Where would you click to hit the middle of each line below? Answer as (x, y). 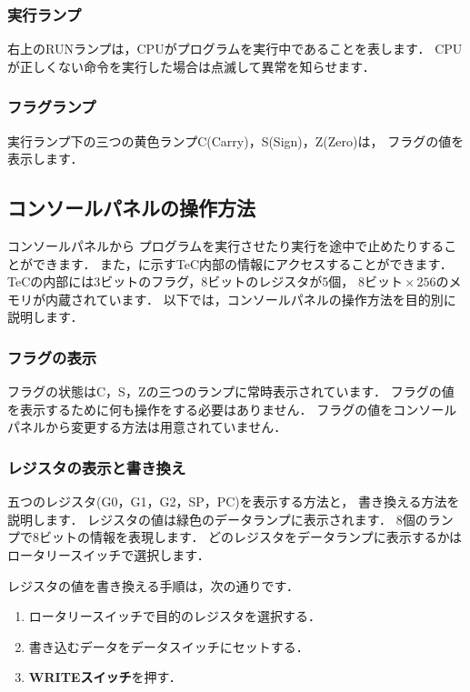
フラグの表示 (52, 357)
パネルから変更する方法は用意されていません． (147, 427)
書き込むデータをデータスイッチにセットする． (169, 646)
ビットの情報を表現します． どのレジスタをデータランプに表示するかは (250, 537)
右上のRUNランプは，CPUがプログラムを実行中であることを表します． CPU (235, 49)
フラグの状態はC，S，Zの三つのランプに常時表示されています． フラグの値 (231, 391)
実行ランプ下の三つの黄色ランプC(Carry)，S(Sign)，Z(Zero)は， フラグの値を (236, 140)
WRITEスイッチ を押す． (105, 677)
